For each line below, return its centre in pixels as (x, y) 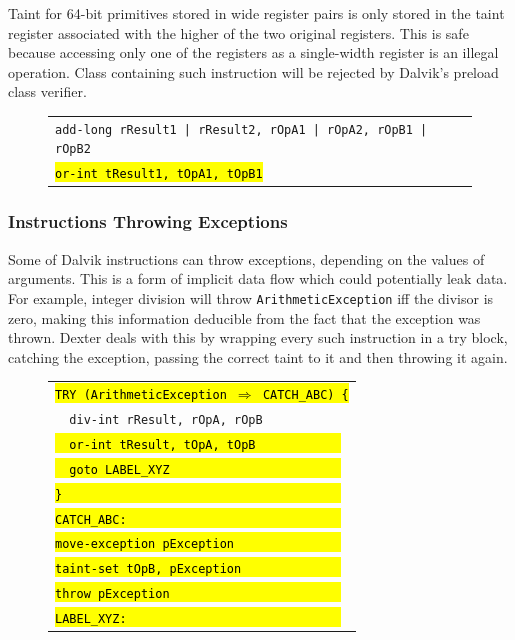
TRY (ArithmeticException (141, 395)
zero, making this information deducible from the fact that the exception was (244, 317)
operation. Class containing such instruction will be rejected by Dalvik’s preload (253, 71)
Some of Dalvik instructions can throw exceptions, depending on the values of (246, 258)
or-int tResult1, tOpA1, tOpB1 (159, 174)
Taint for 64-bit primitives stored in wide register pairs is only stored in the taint (256, 13)
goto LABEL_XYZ (119, 469)
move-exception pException (144, 544)
